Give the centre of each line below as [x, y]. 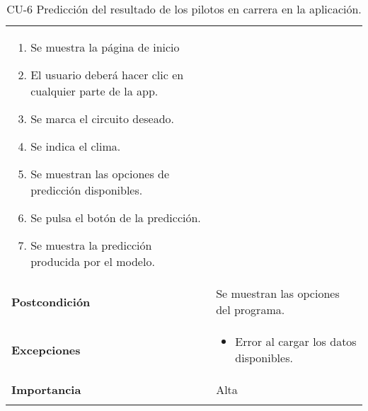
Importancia [46, 389]
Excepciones [46, 349]
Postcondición [51, 301]
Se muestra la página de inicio [105, 47]
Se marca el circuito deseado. [103, 118]
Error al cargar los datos [296, 341]
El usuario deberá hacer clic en [107, 75]
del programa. [251, 309]
